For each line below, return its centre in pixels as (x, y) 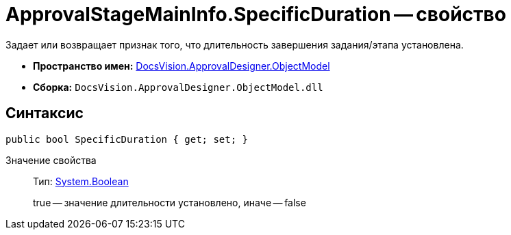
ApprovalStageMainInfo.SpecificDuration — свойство (256, 14)
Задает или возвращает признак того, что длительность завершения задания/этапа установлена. (235, 44)
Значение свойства (51, 160)
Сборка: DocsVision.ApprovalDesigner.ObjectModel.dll (178, 87)
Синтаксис (45, 113)
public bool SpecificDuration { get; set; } (127, 139)
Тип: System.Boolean (81, 181)
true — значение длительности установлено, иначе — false (170, 202)
